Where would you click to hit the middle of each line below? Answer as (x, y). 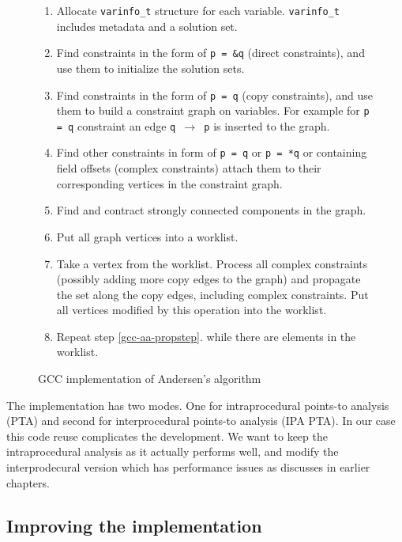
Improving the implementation (134, 525)
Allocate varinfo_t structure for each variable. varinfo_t (198, 10)
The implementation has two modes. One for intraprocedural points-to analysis (198, 405)
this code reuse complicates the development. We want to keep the (167, 436)
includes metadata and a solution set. (147, 26)
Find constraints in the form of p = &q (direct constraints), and (210, 53)
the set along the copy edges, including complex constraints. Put (212, 294)
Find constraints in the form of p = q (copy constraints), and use (214, 95)
